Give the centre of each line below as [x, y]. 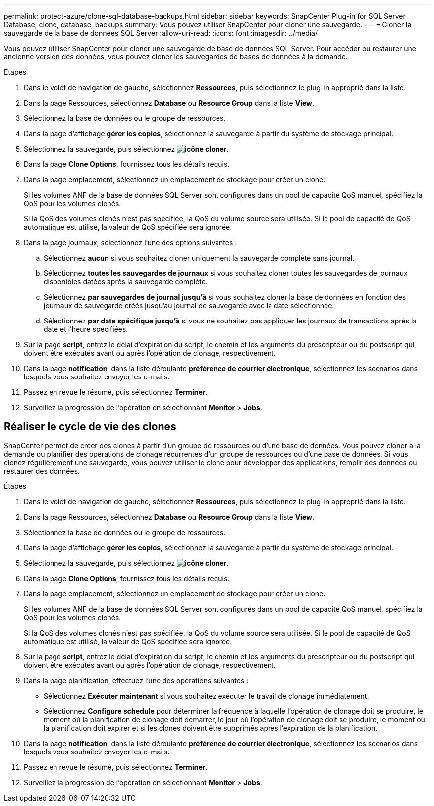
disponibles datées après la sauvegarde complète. [126, 282]
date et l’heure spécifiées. [86, 329]
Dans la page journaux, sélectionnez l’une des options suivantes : [131, 242]
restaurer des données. [42, 471]
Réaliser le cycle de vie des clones [90, 427]
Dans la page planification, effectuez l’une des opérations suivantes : [136, 680]
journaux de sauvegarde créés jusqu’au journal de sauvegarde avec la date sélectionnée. [189, 305]
